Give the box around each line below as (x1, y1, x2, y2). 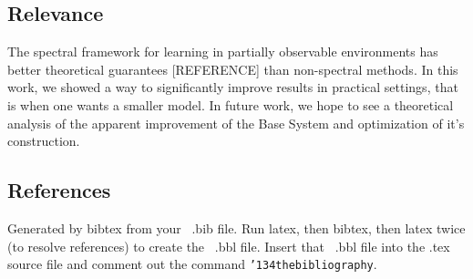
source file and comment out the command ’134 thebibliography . (7, 254, 377, 274)
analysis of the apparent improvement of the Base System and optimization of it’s (7, 113, 465, 132)
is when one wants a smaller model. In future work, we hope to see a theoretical (7, 95, 454, 114)
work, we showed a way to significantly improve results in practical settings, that (7, 77, 458, 97)
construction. (7, 131, 80, 150)
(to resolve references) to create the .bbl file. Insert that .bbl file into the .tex (7, 236, 450, 255)
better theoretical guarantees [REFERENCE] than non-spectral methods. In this (7, 59, 458, 78)
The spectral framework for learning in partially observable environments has (7, 42, 438, 61)
